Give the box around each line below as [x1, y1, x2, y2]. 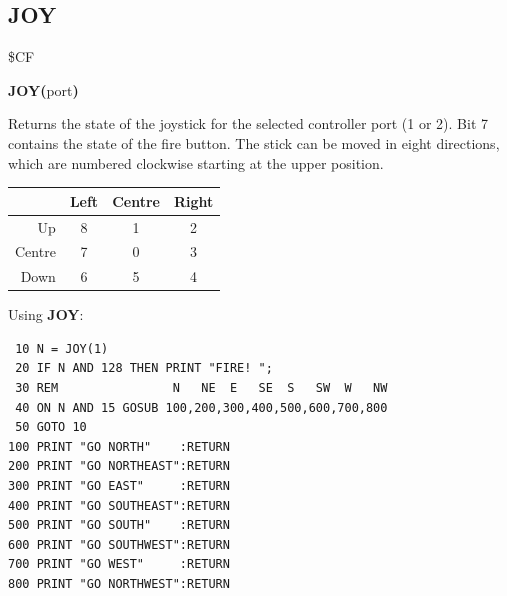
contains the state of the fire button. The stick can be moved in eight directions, [8, 132, 500, 153]
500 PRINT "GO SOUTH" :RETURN [8, 518, 230, 533]
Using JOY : [8, 304, 84, 325]
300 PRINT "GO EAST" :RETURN [8, 479, 230, 494]
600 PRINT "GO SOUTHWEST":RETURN [8, 537, 230, 552]
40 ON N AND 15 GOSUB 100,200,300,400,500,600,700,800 [15, 400, 388, 415]
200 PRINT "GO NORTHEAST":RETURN [8, 459, 230, 474]
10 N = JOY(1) [15, 341, 109, 356]
